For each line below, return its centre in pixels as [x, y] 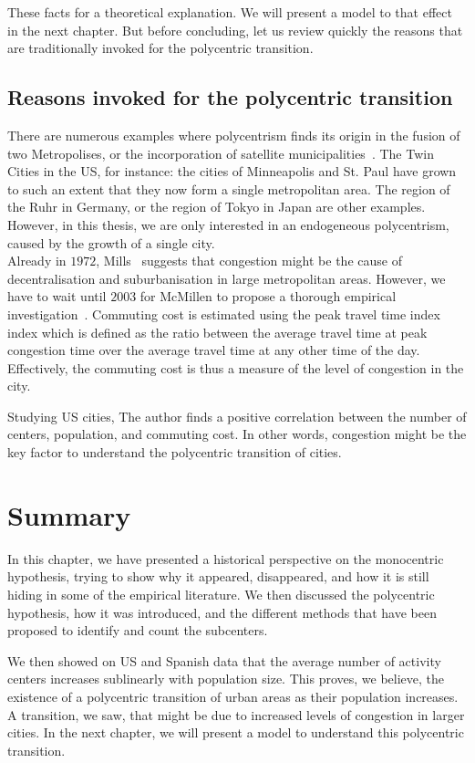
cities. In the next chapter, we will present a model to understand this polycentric [236, 732]
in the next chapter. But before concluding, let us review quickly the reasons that [235, 30]
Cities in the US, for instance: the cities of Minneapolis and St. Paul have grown [232, 171]
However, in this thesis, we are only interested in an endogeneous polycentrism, [228, 224]
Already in [37, 261]
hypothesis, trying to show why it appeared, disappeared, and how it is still [218, 576]
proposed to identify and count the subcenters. [138, 630]
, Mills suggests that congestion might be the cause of [249, 261]
